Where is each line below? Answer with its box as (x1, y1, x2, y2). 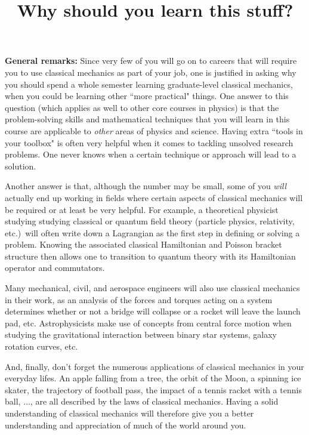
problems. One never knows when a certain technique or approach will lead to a (5, 148, 296, 161)
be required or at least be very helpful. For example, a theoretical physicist (5, 203, 279, 215)
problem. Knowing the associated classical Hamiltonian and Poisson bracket (5, 238, 282, 251)
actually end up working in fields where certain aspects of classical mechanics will (5, 191, 303, 203)
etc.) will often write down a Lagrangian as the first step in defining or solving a (5, 226, 300, 239)
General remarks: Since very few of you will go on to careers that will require (5, 54, 297, 67)
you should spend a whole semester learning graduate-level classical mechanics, (5, 78, 293, 90)
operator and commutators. (5, 261, 105, 274)
